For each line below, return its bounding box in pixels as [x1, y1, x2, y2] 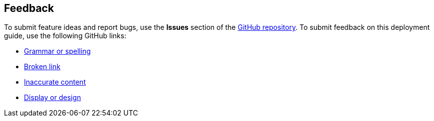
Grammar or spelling [24, 47, 91, 56]
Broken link [24, 62, 61, 71]
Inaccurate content [24, 78, 86, 87]
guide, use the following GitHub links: [4, 31, 127, 40]
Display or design [24, 93, 81, 102]
